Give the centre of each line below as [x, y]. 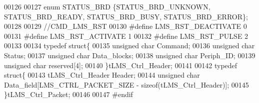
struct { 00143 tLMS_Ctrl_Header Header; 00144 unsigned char [102, 75]
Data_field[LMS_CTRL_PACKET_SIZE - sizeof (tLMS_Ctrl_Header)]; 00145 [126, 84]
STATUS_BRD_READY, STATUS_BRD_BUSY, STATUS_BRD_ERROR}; [126, 16]
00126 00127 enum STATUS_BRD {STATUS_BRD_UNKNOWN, [107, 6]
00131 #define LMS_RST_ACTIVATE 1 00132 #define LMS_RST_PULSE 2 [126, 36]
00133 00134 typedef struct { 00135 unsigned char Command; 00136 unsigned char [129, 46]
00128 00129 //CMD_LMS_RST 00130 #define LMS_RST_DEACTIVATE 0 [125, 26]
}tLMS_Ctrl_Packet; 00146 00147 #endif [68, 94]
